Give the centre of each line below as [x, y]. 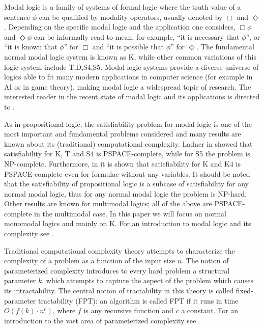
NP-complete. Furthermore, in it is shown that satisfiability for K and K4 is [122, 163]
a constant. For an [210, 310]
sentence [17, 17]
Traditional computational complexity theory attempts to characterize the [120, 250]
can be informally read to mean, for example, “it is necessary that [137, 36]
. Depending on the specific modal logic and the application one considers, [120, 27]
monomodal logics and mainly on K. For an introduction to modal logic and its [128, 223]
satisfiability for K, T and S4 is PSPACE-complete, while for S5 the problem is [127, 154]
